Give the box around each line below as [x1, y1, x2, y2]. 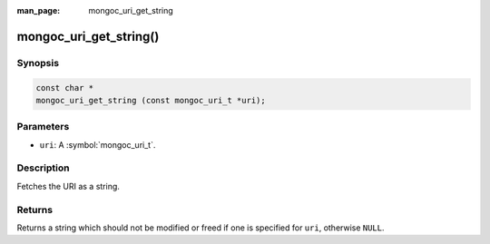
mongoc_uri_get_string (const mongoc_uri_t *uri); [35, 95, 267, 105]
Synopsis [16, 56, 59, 69]
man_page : [16, 5, 61, 15]
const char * [35, 83, 94, 93]
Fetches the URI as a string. [16, 181, 120, 191]
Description [16, 161, 70, 174]
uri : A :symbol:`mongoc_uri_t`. [39, 139, 156, 150]
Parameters [16, 121, 70, 133]
